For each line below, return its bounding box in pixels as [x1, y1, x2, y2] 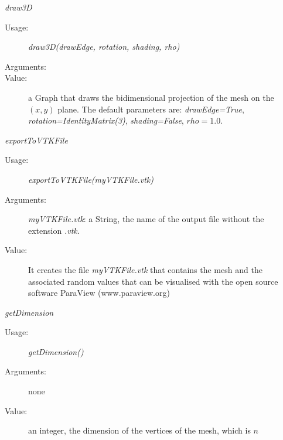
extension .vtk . [28, 224, 80, 236]
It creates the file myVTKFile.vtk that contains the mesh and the [28, 263, 262, 275]
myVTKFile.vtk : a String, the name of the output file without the [28, 213, 264, 225]
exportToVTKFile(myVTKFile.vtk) [28, 173, 154, 185]
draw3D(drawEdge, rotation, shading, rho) [28, 40, 180, 53]
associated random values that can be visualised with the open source [28, 275, 278, 287]
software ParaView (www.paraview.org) [28, 286, 170, 299]
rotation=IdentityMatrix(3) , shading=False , [28, 114, 184, 127]
